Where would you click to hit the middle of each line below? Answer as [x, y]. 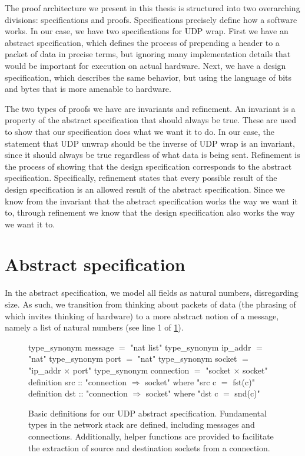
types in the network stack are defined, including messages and [142, 424]
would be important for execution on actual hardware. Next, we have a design [145, 65]
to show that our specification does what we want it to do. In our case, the [140, 131]
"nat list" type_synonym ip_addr [191, 347]
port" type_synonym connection [131, 370]
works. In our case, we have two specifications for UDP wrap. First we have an [147, 31]
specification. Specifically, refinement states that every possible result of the [141, 178]
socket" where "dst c [182, 393]
